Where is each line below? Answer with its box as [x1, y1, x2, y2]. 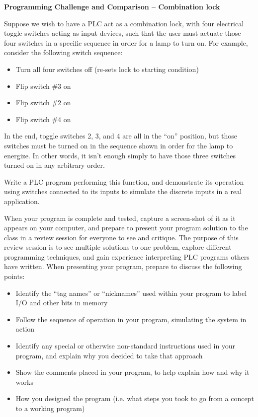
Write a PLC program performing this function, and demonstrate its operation [4, 176, 244, 187]
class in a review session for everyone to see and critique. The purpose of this [4, 232, 239, 242]
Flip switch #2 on [15, 97, 71, 108]
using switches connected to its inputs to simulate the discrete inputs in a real [4, 186, 242, 197]
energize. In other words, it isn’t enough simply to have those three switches [4, 150, 236, 160]
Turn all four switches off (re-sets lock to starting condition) [15, 64, 199, 74]
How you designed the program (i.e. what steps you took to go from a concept [15, 393, 254, 404]
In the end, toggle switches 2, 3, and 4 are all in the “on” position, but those [4, 131, 237, 141]
